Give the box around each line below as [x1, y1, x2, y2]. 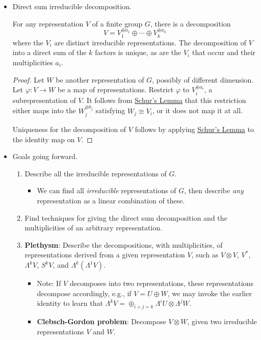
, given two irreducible [187, 316, 257, 327]
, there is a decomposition [150, 18, 231, 29]
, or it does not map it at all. [152, 105, 243, 116]
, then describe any [184, 185, 244, 196]
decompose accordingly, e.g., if [37, 287, 132, 298]
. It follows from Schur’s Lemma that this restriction [82, 94, 246, 105]
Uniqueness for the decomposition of [12, 124, 126, 135]
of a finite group [92, 18, 143, 29]
